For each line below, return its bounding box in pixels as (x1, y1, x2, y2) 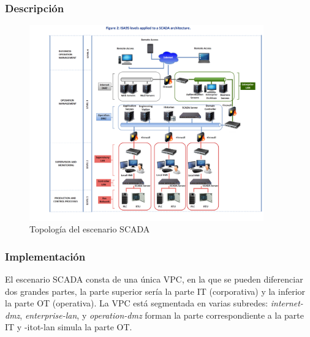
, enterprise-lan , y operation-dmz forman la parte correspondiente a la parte (20, 308, 304, 321)
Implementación (5, 248, 86, 264)
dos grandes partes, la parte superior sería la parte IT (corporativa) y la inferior (5, 284, 306, 297)
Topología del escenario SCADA (29, 223, 150, 235)
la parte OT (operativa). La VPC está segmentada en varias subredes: (5, 297, 268, 309)
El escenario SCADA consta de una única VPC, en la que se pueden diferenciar (5, 272, 303, 285)
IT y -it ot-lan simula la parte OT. (5, 320, 132, 333)
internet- (270, 297, 303, 309)
